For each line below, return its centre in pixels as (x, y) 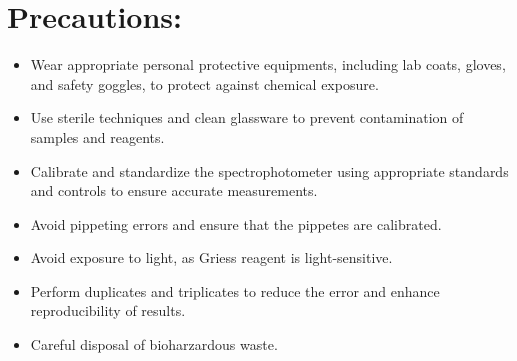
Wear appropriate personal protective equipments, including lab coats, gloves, (268, 64)
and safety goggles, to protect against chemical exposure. (204, 83)
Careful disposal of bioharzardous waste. (154, 344)
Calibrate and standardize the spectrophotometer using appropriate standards (269, 170)
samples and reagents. (97, 136)
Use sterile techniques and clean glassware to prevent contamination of (247, 117)
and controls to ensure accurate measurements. (174, 190)
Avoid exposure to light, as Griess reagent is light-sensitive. (211, 257)
